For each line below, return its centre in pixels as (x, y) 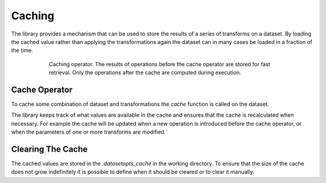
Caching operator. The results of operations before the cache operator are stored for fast (160, 64)
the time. (22, 51)
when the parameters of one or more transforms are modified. (88, 132)
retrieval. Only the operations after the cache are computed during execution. (145, 73)
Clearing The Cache (50, 149)
